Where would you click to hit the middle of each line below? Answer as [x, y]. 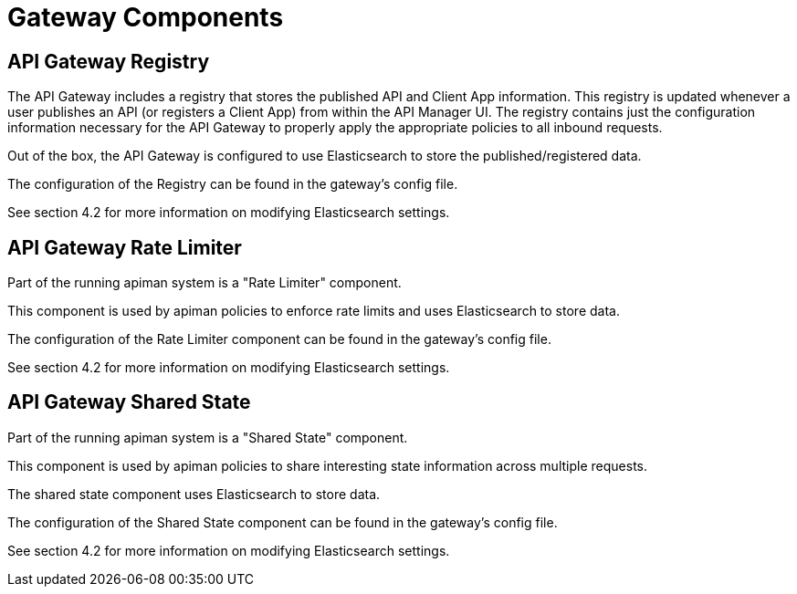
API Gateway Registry [109, 61]
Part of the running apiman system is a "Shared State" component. [208, 437]
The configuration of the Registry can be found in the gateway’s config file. [233, 184]
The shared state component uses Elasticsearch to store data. [194, 494]
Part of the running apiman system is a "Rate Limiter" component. [204, 283]
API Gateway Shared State [129, 402]
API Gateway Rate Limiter [125, 247]
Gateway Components [146, 17]
